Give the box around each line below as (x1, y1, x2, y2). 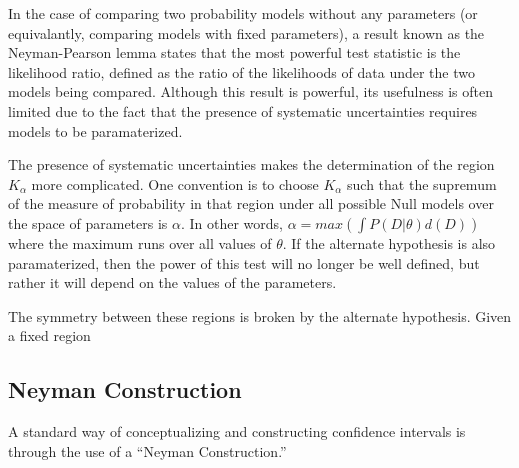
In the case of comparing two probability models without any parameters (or (8, 3, 478, 23)
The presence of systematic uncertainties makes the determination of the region (8, 154, 495, 175)
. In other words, (180, 212, 284, 233)
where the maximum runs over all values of (8, 232, 272, 253)
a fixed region (8, 325, 91, 346)
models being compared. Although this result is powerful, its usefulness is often (8, 81, 493, 102)
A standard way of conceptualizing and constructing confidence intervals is (8, 421, 466, 442)
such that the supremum (347, 173, 497, 194)
